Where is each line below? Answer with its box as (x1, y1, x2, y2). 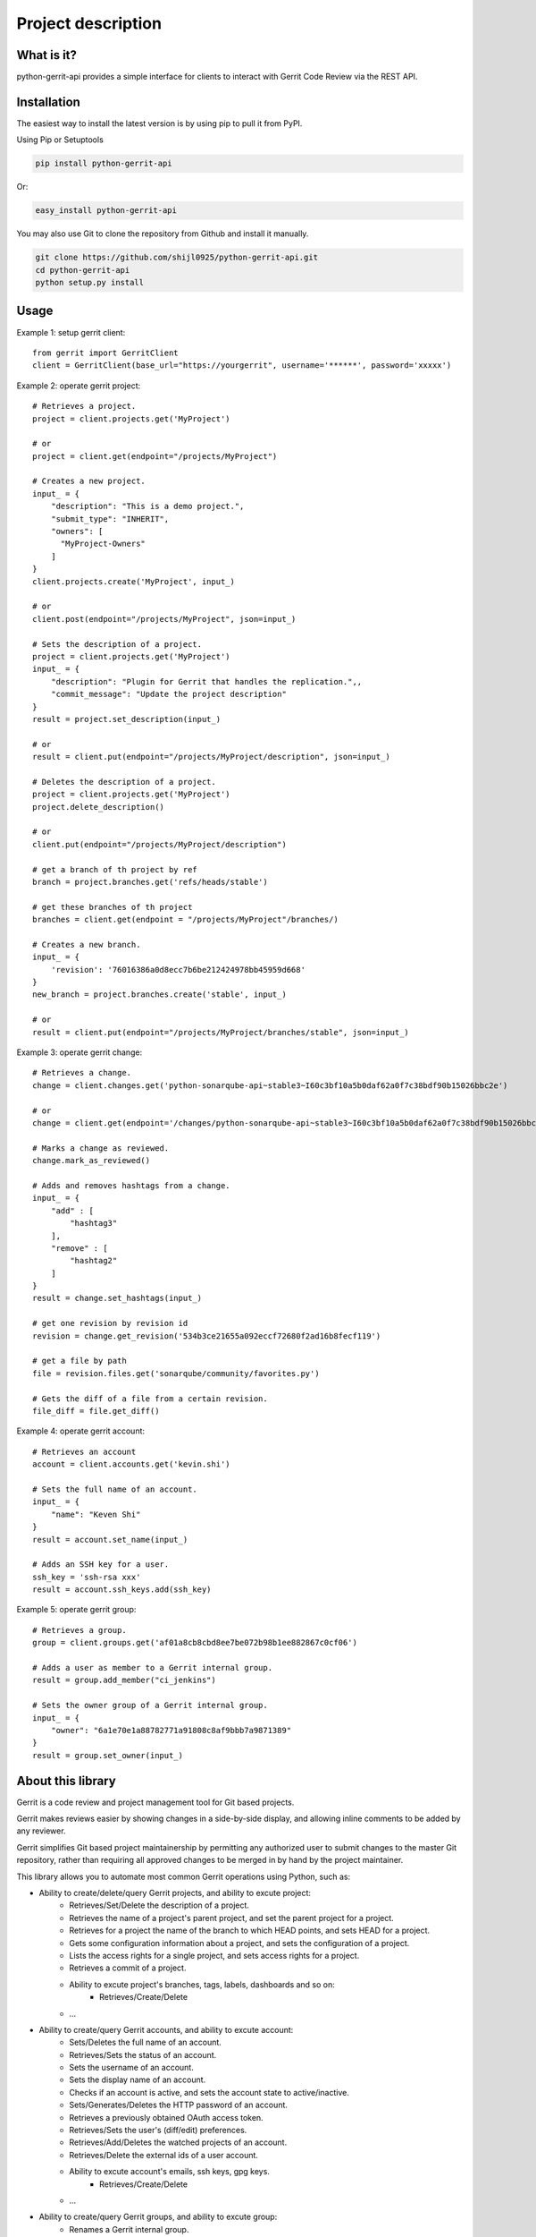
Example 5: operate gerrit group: (16, 1604, 137, 1615)
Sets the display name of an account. (69, 2074, 206, 2085)
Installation (16, 94, 80, 109)
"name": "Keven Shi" (50, 1509, 141, 1519)
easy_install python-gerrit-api (35, 206, 178, 216)
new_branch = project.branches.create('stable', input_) (32, 990, 288, 999)
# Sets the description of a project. (32, 639, 203, 649)
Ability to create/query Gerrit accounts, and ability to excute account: (38, 2024, 294, 2035)
